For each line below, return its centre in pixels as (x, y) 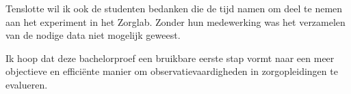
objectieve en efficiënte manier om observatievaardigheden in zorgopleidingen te (172, 71)
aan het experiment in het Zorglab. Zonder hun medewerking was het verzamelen (175, 21)
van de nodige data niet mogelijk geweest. (93, 35)
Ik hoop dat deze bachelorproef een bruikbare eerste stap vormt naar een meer (170, 58)
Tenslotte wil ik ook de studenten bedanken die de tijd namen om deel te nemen (174, 8)
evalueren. (27, 84)
